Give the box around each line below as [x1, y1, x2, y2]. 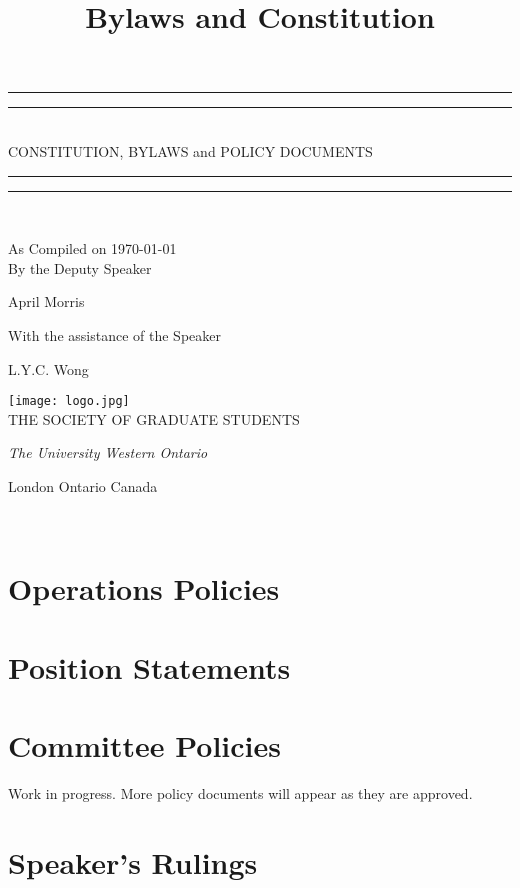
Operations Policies [8, 568, 280, 609]
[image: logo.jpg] [8, 394, 130, 409]
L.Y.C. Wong [8, 358, 89, 379]
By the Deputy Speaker [8, 257, 152, 278]
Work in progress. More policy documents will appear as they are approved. [8, 783, 473, 804]
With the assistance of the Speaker [8, 324, 221, 345]
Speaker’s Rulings [8, 841, 258, 882]
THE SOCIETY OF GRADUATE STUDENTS [8, 408, 300, 429]
